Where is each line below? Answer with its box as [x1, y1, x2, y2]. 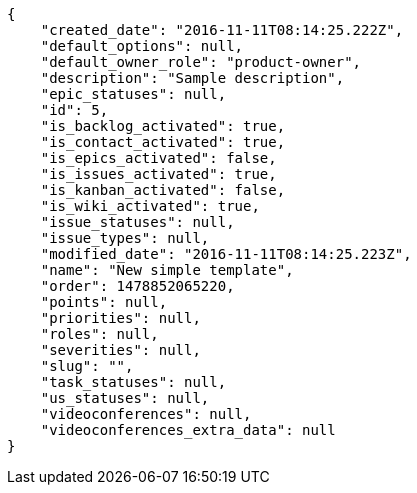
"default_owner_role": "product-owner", [40, 54, 362, 70]
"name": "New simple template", [40, 262, 294, 278]
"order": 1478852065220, [40, 278, 235, 294]
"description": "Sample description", [40, 70, 345, 86]
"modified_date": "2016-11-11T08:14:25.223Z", [40, 246, 412, 262]
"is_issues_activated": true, [40, 166, 277, 182]
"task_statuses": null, [40, 374, 227, 390]
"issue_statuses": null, [40, 214, 235, 230]
